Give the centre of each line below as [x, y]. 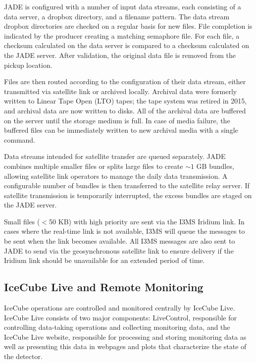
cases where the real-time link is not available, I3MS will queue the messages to [125, 231]
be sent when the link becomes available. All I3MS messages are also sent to [120, 241]
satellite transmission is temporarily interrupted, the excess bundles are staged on [128, 195]
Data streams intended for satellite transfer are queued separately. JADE [115, 156]
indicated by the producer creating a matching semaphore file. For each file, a [122, 35]
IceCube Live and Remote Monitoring [104, 287]
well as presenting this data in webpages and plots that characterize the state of [125, 346]
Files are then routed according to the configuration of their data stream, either [125, 81]
